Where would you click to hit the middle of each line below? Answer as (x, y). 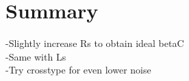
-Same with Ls (36, 56)
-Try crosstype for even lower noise (78, 70)
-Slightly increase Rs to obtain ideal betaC (95, 43)
